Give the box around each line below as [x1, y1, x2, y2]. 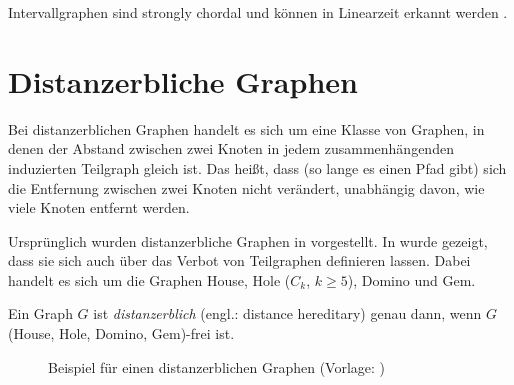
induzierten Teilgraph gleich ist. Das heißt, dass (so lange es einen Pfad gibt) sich [8, 157, 507, 178]
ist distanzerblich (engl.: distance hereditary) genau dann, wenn [93, 303, 482, 324]
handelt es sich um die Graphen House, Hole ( [8, 269, 291, 290]
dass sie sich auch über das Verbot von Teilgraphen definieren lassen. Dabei [8, 250, 471, 271]
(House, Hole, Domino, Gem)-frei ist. [8, 323, 235, 344]
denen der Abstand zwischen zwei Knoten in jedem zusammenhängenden [8, 138, 454, 159]
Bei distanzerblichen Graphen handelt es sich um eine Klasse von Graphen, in [8, 118, 485, 139]
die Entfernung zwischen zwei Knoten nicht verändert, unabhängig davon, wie [8, 177, 485, 198]
